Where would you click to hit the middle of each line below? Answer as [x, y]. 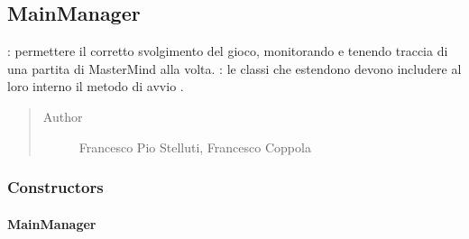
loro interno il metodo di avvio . [96, 86]
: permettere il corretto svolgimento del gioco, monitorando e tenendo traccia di [228, 51]
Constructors [55, 187]
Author [63, 116]
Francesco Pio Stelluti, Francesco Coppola [195, 147]
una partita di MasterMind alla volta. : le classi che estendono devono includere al [234, 68]
